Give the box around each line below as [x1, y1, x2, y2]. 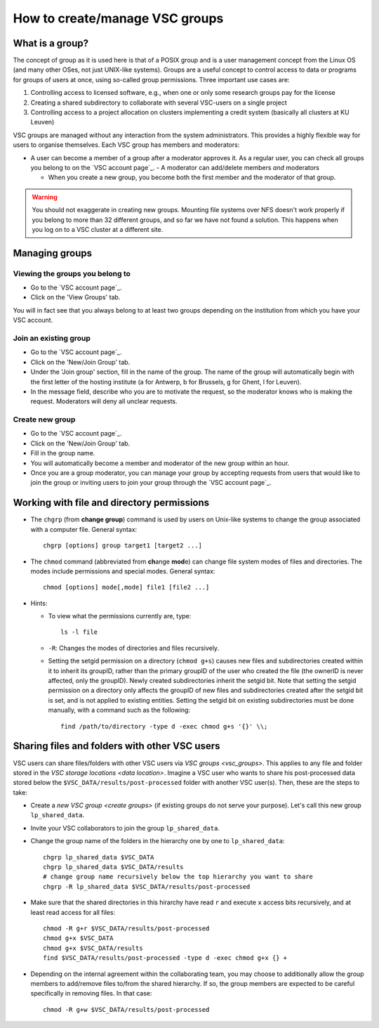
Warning [32, 193, 58, 201]
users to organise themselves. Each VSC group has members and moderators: [13, 141, 240, 149]
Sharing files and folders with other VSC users [13, 740, 220, 752]
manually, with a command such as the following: [48, 706, 191, 715]
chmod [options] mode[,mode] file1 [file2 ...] [43, 583, 210, 592]
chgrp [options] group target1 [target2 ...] [43, 542, 203, 549]
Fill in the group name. [30, 449, 95, 457]
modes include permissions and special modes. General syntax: [30, 566, 215, 575]
